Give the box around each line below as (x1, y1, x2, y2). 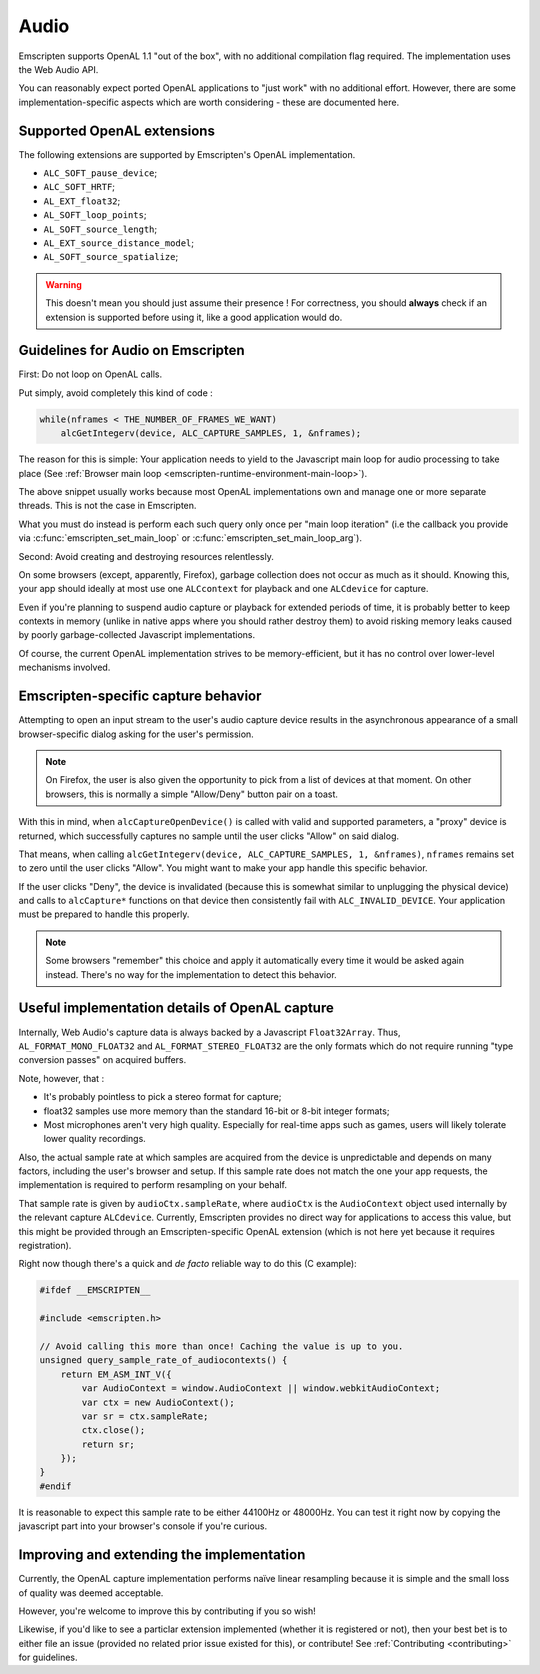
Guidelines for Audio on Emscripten (18, 342, 245, 359)
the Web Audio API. (18, 63, 99, 75)
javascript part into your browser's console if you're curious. (18, 1520, 268, 1532)
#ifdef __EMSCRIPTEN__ (39, 1285, 151, 1296)
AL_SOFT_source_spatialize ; (43, 251, 179, 263)
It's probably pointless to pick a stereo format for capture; (43, 1091, 282, 1103)
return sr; (81, 1438, 135, 1450)
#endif (39, 1480, 72, 1492)
